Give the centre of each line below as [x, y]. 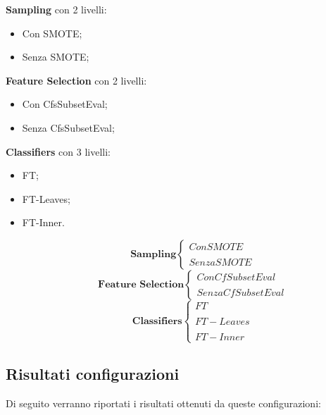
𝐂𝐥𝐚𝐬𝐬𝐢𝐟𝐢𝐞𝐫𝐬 [157, 321]
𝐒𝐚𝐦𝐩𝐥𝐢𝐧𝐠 [153, 254]
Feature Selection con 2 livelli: [76, 80]
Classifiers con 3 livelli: [58, 151]
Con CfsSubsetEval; [65, 104]
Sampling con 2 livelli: [56, 9]
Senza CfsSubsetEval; [68, 127]
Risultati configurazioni [93, 373]
